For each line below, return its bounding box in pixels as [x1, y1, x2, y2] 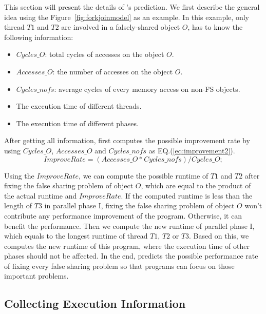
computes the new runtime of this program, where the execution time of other [4, 240, 250, 251]
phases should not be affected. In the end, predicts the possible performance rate [4, 250, 258, 261]
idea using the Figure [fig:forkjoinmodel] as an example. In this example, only [4, 11, 249, 22]
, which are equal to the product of [141, 180, 251, 191]
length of [4, 200, 32, 211]
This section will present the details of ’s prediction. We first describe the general [4, 2, 260, 12]
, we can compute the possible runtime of [79, 170, 208, 181]
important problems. [4, 270, 69, 281]
